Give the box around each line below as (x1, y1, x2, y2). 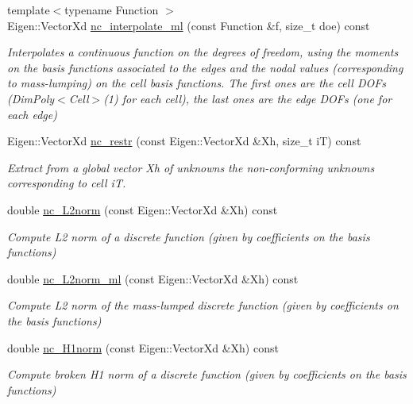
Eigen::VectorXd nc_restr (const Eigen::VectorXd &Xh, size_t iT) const (7, 133, 361, 149)
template (7, 2, 50, 17)
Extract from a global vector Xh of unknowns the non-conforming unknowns (7, 159, 375, 175)
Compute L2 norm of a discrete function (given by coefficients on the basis (7, 228, 370, 244)
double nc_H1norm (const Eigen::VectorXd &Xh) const (7, 339, 279, 356)
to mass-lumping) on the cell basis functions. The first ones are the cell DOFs (7, 75, 387, 91)
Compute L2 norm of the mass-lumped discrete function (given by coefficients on (7, 297, 399, 314)
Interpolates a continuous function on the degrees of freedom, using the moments (7, 44, 399, 60)
